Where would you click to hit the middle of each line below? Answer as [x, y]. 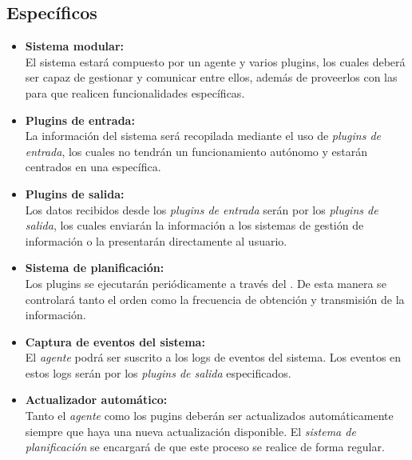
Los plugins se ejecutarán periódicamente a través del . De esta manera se [206, 283]
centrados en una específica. [93, 167]
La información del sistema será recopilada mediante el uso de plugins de [203, 136]
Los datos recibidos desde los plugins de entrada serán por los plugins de [202, 209]
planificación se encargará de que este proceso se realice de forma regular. [205, 447]
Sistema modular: [74, 46]
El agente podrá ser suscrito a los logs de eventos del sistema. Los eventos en [213, 357]
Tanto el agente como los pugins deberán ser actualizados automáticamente [209, 416]
